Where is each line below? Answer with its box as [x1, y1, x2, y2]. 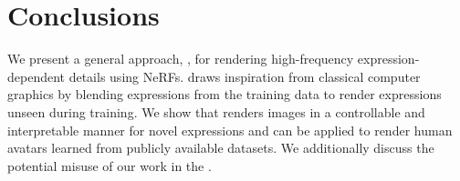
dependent [7, 66, 66, 85]
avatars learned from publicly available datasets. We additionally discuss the [7, 138, 434, 157]
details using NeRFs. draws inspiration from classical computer [68, 66, 421, 85]
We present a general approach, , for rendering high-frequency [7, 49, 354, 68]
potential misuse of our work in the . [7, 156, 212, 175]
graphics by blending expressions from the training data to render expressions [7, 85, 442, 104]
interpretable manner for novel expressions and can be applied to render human [7, 120, 453, 139]
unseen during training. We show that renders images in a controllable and [7, 102, 425, 121]
